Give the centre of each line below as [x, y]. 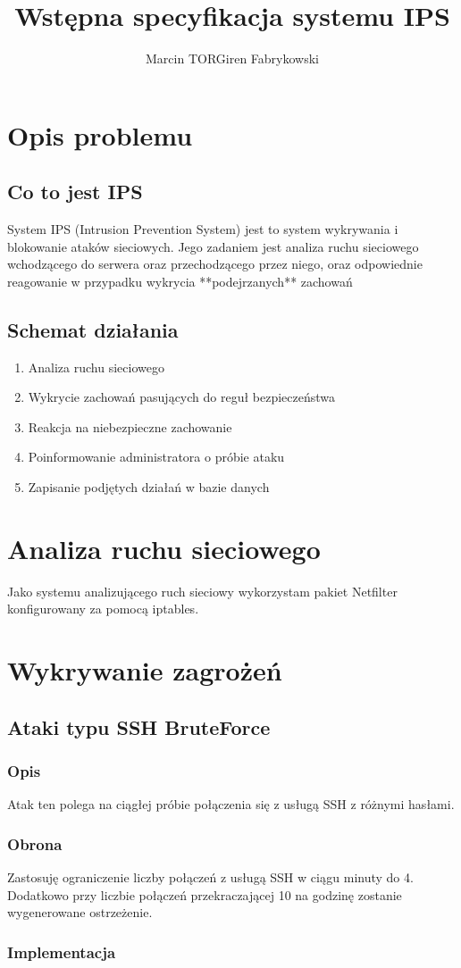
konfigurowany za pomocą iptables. [103, 609]
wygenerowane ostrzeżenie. [80, 912]
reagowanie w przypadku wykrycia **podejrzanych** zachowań [180, 281]
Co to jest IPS [75, 192]
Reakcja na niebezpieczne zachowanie [130, 426]
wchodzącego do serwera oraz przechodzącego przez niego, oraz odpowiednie [215, 264]
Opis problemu [100, 134]
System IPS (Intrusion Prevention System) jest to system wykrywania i [203, 229]
